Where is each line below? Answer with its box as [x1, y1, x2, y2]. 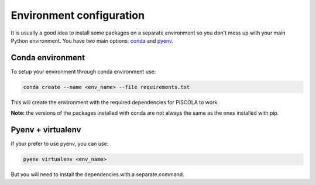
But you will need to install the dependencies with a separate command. [11, 171, 184, 178]
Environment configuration [11, 9, 145, 22]
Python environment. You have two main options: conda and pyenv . [11, 37, 174, 44]
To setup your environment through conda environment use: [11, 68, 156, 75]
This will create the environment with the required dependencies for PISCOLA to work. [11, 98, 219, 105]
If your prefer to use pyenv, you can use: [11, 141, 109, 148]
